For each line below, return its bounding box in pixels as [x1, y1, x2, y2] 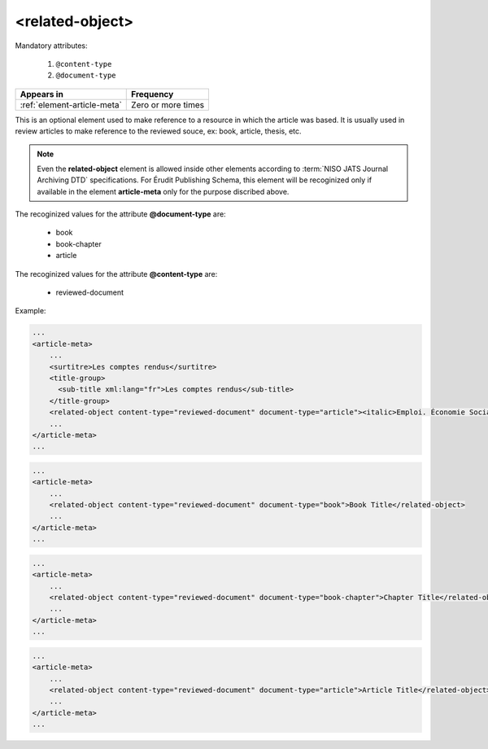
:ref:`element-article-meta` [20, 99, 122, 110]
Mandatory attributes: [15, 41, 89, 50]
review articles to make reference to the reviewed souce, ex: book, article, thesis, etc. [15, 126, 302, 136]
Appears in [20, 88, 64, 99]
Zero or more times [131, 99, 205, 110]
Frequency [131, 88, 174, 99]
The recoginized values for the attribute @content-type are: [15, 269, 218, 278]
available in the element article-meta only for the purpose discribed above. [37, 186, 290, 196]
